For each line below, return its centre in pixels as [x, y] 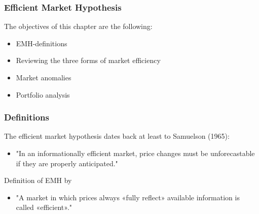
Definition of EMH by [38, 180]
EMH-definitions [42, 43]
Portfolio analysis [43, 94]
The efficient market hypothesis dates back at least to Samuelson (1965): [117, 136]
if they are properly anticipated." [67, 163]
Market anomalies [44, 77]
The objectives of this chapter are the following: [78, 26]
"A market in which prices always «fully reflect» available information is [128, 197]
